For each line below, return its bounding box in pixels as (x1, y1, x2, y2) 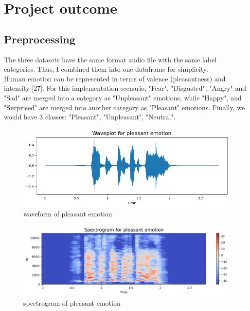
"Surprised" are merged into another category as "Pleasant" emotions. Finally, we (4, 102, 245, 112)
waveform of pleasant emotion (23, 209, 112, 219)
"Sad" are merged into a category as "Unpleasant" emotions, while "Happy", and (4, 92, 242, 102)
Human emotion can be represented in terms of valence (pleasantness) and (4, 73, 226, 83)
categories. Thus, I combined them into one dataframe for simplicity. (4, 64, 208, 74)
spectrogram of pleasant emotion (23, 297, 121, 308)
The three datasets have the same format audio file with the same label (4, 54, 217, 64)
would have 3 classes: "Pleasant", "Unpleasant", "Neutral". (4, 112, 176, 122)
